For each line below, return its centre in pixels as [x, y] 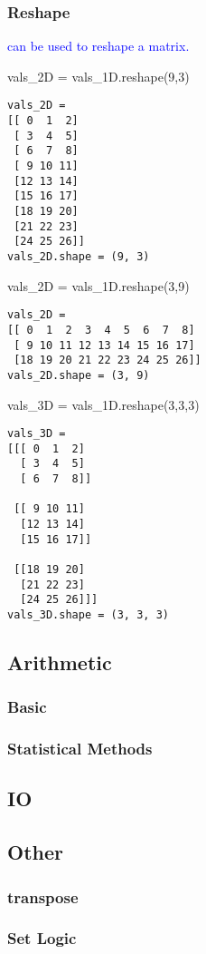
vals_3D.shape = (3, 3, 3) [88, 614]
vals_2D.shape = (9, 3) [79, 256]
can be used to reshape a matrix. [98, 46]
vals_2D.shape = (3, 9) [79, 375]
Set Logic [42, 938]
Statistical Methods [80, 749]
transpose [43, 896]
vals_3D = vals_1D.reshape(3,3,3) [103, 404]
